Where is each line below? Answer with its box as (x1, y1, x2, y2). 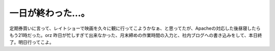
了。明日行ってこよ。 (9, 39, 54, 45)
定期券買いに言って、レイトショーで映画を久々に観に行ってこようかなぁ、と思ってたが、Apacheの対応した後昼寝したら (9, 25, 261, 31)
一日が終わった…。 (9, 8, 90, 19)
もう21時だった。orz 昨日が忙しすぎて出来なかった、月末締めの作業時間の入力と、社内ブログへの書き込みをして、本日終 (9, 32, 262, 38)
